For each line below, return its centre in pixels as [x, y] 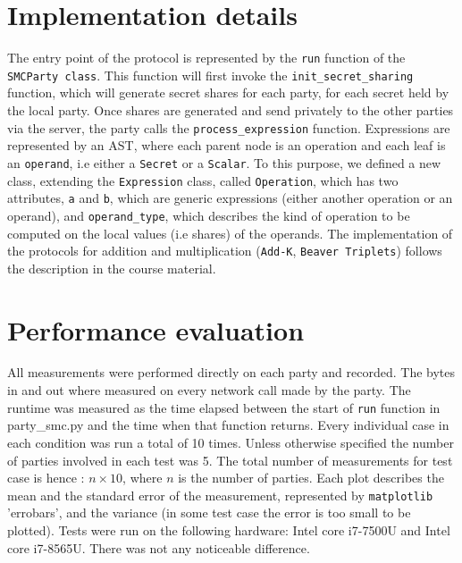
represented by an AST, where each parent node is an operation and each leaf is [227, 145]
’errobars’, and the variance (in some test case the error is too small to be [209, 513]
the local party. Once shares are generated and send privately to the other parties [231, 110]
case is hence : [46, 478]
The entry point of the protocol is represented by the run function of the [206, 58]
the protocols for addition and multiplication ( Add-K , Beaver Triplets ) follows [225, 251]
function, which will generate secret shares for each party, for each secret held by [228, 92]
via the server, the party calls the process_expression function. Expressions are [229, 127]
